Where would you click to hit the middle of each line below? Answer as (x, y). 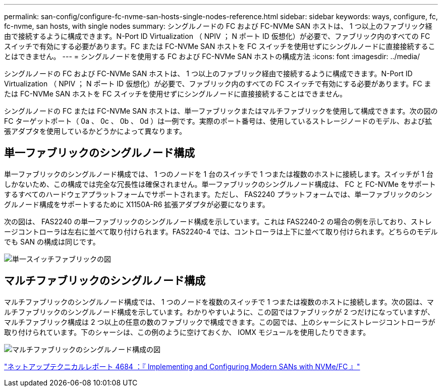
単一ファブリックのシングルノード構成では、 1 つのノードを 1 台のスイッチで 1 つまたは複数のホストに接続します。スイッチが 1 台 (219, 174)
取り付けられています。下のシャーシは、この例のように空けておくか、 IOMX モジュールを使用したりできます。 (187, 332)
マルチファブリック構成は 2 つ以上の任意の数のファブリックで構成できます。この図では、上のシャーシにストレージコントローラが (220, 322)
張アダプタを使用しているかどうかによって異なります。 (95, 131)
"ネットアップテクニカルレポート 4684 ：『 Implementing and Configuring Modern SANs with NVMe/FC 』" (182, 366)
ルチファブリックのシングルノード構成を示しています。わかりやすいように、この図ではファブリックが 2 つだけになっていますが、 (219, 312)
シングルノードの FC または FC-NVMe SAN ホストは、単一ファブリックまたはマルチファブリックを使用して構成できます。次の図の (221, 111)
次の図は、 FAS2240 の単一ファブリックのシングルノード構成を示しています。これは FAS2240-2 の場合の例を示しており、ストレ (218, 221)
